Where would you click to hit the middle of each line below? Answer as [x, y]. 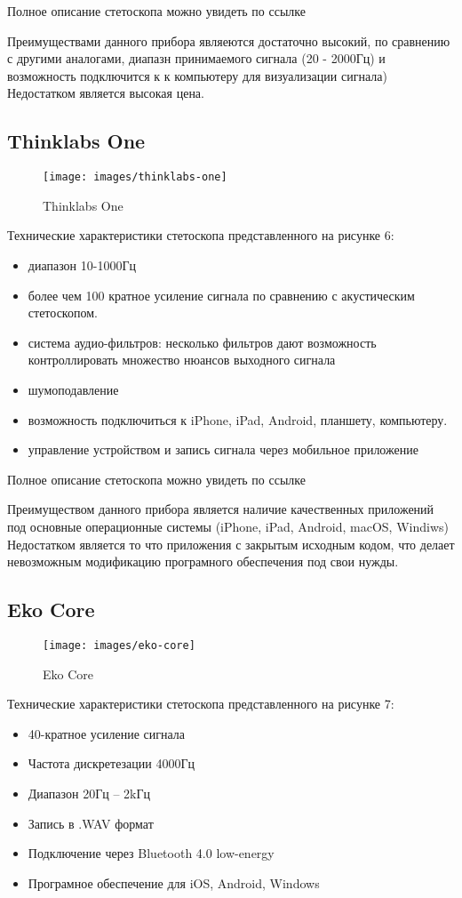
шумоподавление [73, 389]
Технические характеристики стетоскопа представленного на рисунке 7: [201, 704]
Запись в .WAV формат [91, 823]
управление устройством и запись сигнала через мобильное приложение [223, 449]
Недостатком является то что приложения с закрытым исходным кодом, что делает [231, 544]
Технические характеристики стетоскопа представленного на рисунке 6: [201, 235]
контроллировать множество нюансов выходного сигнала [182, 360]
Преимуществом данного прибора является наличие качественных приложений [221, 509]
